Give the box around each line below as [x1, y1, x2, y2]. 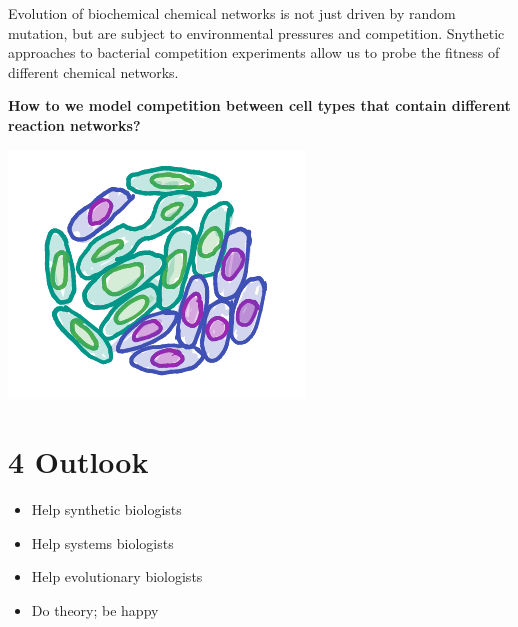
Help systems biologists [31, 532, 174, 553]
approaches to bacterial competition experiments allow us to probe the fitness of [8, 42, 500, 63]
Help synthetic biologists [31, 499, 182, 520]
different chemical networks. [8, 61, 179, 82]
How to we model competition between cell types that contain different [8, 95, 511, 116]
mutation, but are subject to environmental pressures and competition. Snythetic [8, 22, 505, 43]
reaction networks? [8, 114, 141, 135]
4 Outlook [8, 441, 149, 482]
